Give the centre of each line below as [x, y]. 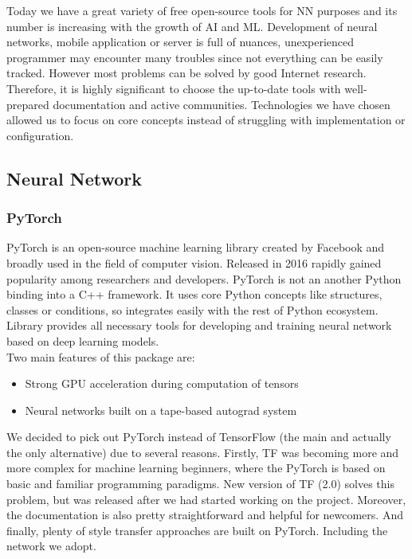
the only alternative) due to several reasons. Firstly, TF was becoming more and [203, 452]
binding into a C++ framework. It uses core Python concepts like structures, [194, 294]
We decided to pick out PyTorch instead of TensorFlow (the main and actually [199, 437]
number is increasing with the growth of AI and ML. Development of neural [192, 26]
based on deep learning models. [83, 340]
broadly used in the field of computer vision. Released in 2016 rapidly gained [194, 262]
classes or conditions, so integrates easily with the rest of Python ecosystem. [192, 309]
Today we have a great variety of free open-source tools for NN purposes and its [202, 10]
